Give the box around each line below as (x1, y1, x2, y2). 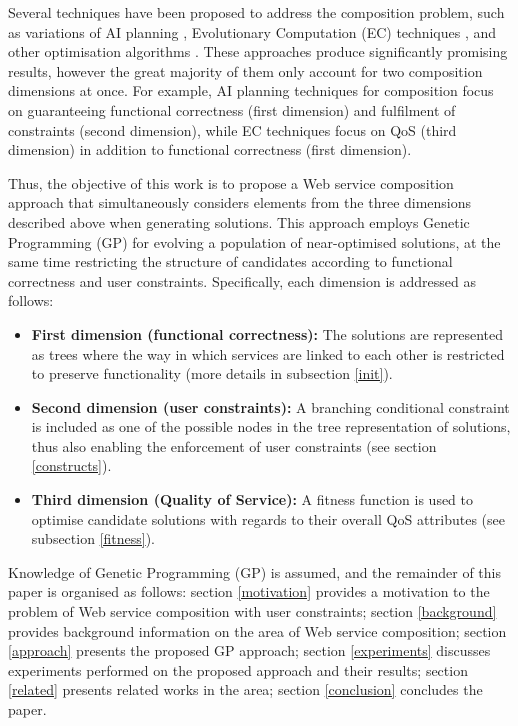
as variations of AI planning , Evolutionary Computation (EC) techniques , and (8, 21, 497, 42)
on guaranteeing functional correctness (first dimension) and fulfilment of (8, 99, 456, 120)
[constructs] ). (31, 455, 112, 476)
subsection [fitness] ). (31, 528, 156, 549)
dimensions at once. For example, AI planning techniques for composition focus (8, 80, 494, 101)
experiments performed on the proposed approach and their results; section (8, 659, 468, 680)
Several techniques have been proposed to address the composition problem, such (8, 2, 505, 22)
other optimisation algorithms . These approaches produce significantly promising (8, 41, 508, 62)
